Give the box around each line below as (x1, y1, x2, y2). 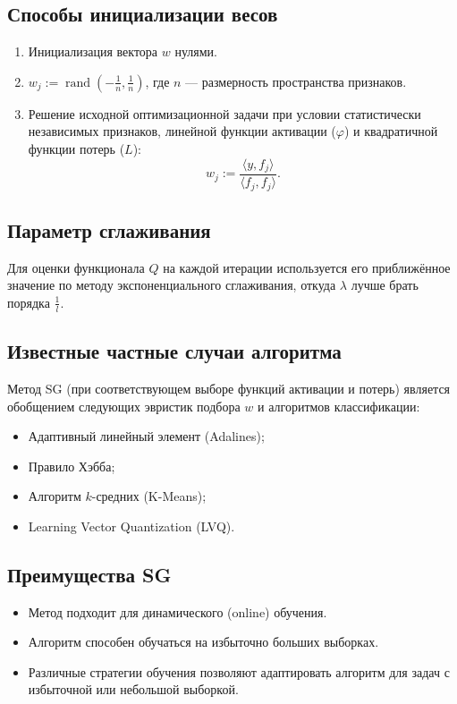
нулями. (174, 42, 217, 61)
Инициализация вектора (28, 42, 158, 61)
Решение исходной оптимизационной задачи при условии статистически (28, 104, 421, 123)
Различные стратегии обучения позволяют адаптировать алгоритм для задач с (28, 662, 450, 681)
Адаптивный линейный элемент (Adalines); (28, 427, 265, 445)
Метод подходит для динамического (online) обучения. (28, 602, 327, 621)
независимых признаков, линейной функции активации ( (28, 122, 336, 140)
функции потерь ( (28, 139, 125, 157)
